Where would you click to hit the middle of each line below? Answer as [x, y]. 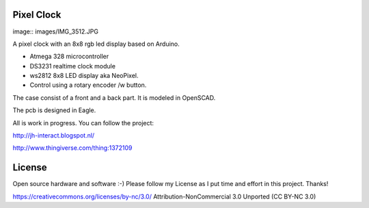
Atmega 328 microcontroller [69, 56]
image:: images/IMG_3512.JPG [56, 31]
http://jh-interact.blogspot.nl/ [54, 135]
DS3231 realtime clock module [73, 66]
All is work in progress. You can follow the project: [83, 122]
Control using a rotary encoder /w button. [88, 85]
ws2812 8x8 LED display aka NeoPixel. [84, 76]
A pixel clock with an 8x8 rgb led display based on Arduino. [96, 44]
